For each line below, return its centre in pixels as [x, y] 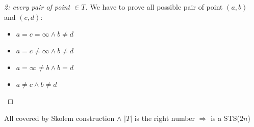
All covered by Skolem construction [59, 118]
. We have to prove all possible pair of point [154, 7]
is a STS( [225, 118]
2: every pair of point [37, 7]
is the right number [165, 118]
